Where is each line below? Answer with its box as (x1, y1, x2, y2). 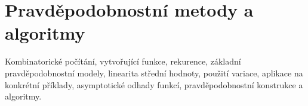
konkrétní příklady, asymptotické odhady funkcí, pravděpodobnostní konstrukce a (5, 78, 303, 91)
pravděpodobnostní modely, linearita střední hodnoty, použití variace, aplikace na (5, 66, 303, 79)
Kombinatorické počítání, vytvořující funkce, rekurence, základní (5, 55, 241, 68)
